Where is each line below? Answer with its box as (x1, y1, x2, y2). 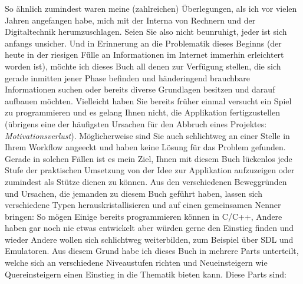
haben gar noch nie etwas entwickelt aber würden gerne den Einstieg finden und (5, 222, 294, 234)
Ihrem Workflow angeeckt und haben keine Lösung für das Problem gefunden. (5, 141, 286, 153)
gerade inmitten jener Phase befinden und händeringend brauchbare (5, 71, 250, 84)
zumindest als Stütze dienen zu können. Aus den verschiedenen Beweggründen (5, 175, 287, 187)
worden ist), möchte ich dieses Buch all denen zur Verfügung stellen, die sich (5, 60, 281, 72)
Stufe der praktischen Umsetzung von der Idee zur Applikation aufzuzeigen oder (5, 164, 295, 176)
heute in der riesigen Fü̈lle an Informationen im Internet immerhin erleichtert (5, 48, 284, 61)
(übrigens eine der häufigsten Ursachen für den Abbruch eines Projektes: (5, 117, 267, 130)
